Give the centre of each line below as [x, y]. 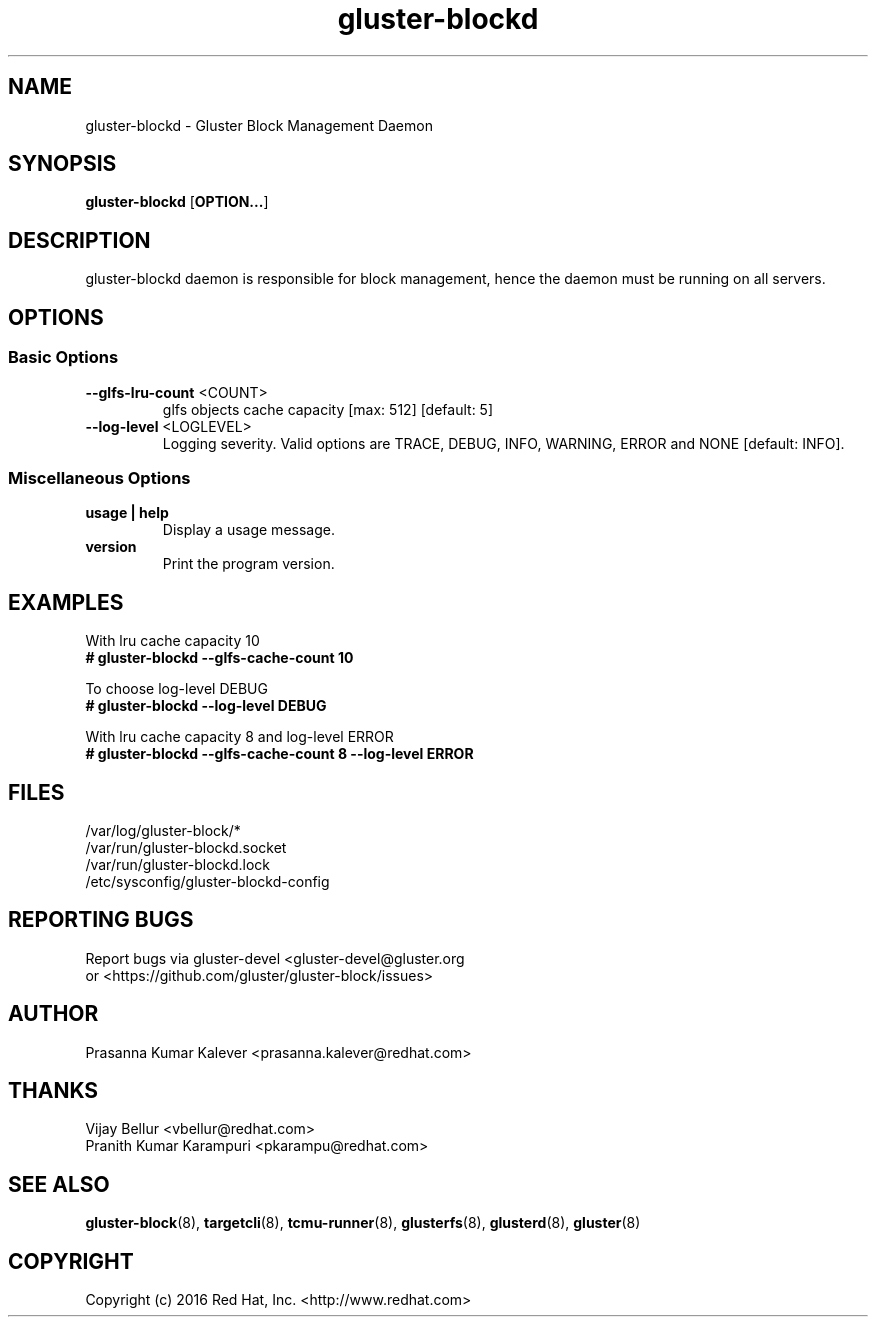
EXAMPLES [66, 602]
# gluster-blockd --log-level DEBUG [206, 706]
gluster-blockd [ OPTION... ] [177, 202]
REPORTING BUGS [101, 920]
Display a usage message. [248, 530]
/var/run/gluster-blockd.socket [186, 847]
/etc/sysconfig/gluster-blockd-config [207, 881]
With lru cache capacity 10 [172, 641]
